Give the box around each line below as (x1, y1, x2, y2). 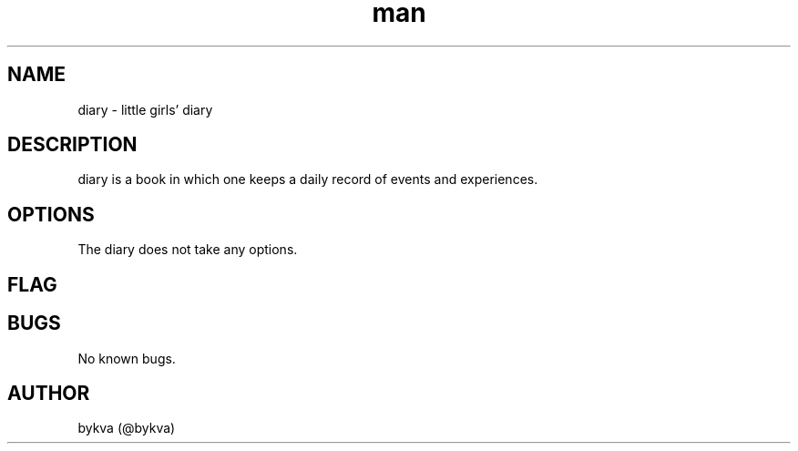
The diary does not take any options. (77, 241, 298, 258)
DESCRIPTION (7, 133, 138, 157)
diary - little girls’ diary (77, 101, 213, 118)
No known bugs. (77, 350, 176, 366)
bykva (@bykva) (77, 420, 176, 436)
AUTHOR (7, 381, 90, 405)
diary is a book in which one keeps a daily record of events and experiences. (77, 171, 538, 188)
